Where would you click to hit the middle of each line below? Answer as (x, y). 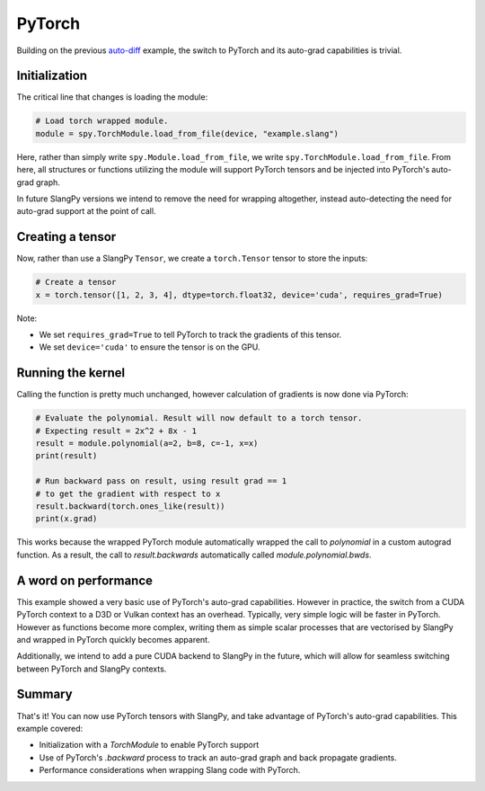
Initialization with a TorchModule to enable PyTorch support (149, 745)
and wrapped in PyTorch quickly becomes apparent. (113, 639)
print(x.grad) (66, 519)
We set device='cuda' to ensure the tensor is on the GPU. (150, 347)
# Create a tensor (76, 282)
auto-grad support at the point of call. (86, 211)
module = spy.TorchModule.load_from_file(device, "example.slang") (187, 133)
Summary (44, 694)
